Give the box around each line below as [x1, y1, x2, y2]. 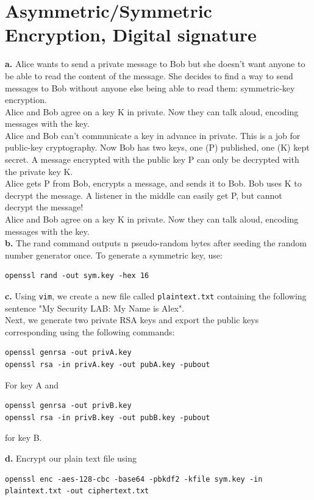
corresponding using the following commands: [5, 325, 175, 338]
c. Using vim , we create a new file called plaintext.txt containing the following [5, 290, 307, 302]
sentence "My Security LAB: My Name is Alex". [5, 301, 185, 314]
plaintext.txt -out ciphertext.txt [5, 487, 149, 496]
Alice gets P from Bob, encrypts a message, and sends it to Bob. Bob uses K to [5, 177, 302, 190]
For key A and [5, 378, 59, 391]
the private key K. [5, 165, 73, 177]
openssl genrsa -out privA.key [5, 348, 132, 357]
